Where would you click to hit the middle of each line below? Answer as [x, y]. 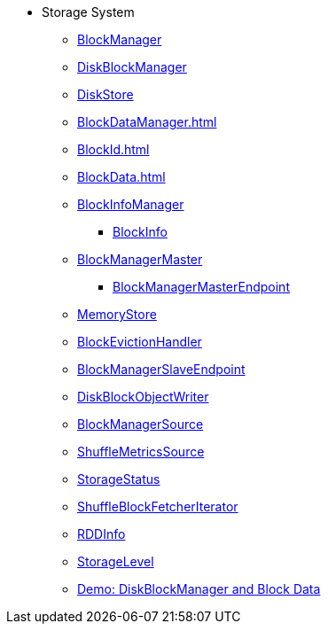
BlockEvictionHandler [140, 342]
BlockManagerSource [141, 424]
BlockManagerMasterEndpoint [201, 287]
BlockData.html [121, 177]
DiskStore [105, 94]
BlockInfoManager [131, 204]
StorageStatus [119, 479]
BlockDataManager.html [147, 122]
